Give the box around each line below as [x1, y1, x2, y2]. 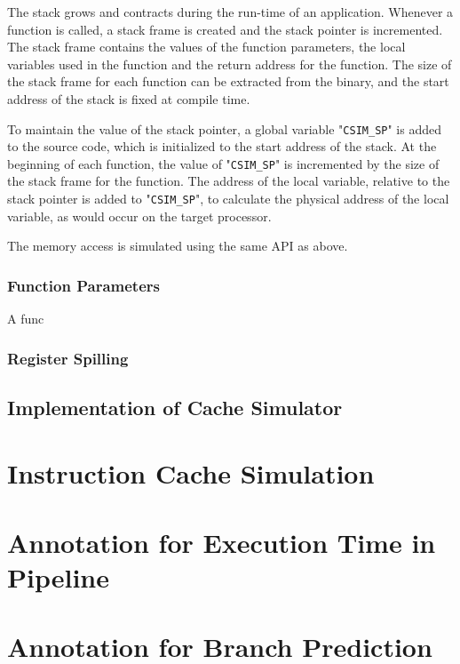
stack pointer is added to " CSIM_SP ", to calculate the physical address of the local [7, 189, 449, 208]
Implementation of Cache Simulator [7, 393, 343, 420]
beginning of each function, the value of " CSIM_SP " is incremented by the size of [7, 154, 440, 172]
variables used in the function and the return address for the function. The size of [7, 54, 452, 73]
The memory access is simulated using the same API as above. [7, 236, 348, 255]
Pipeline [7, 559, 109, 596]
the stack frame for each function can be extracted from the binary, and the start [7, 72, 449, 91]
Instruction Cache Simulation [7, 454, 375, 491]
